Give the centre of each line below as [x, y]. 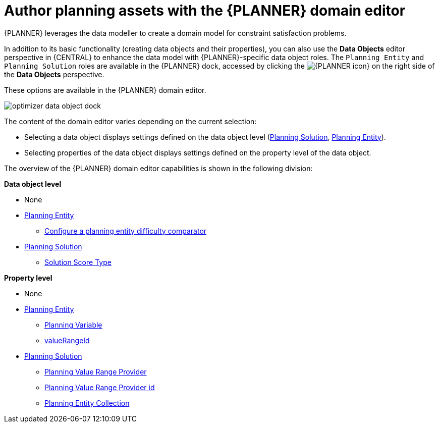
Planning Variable [73, 325]
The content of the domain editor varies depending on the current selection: [130, 121]
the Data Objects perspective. [54, 74]
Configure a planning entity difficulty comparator [126, 231]
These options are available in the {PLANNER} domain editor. [105, 90]
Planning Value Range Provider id [100, 387]
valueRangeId [67, 340]
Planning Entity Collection [87, 403]
